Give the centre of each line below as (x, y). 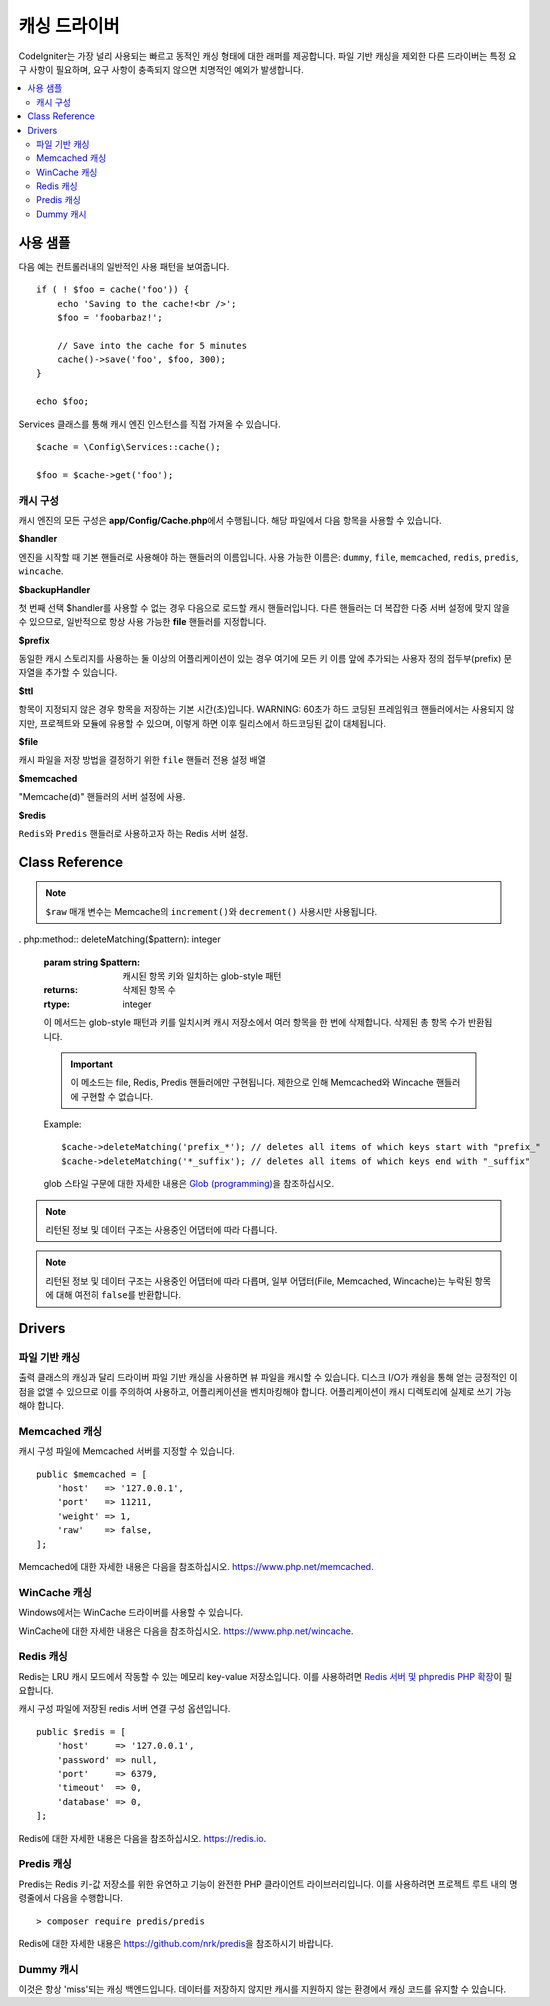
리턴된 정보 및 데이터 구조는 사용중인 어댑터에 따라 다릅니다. (161, 1230)
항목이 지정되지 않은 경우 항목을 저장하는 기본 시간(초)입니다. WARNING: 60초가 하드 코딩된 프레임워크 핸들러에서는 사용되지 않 (266, 709)
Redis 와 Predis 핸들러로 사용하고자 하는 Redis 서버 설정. (133, 833)
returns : (61, 990)
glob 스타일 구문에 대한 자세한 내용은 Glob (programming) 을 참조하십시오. (189, 1184)
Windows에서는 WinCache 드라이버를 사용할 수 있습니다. (131, 1612)
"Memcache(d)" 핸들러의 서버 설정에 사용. (102, 797)
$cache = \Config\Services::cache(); (129, 447)
